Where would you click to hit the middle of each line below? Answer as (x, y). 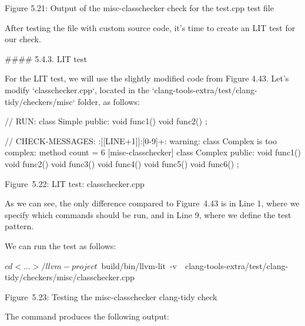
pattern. (19, 226)
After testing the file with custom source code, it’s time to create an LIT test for (150, 27)
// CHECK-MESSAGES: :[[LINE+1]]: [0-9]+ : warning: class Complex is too (141, 140)
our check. (23, 39)
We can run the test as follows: (61, 245)
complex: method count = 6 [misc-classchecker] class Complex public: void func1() (153, 152)
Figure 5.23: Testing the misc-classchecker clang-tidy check (111, 296)
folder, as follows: (109, 101)
